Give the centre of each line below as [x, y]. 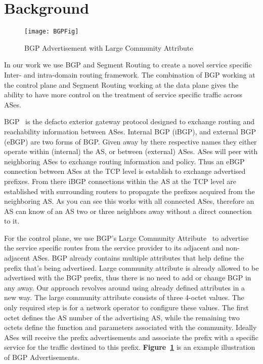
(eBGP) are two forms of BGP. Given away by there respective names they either [130, 141]
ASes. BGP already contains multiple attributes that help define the [138, 258]
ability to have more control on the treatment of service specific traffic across [123, 95]
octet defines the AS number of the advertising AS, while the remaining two [122, 317]
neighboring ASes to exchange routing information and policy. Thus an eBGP [124, 161]
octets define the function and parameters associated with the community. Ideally [130, 327]
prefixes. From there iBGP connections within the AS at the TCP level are [120, 181]
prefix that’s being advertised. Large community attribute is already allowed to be [131, 267]
